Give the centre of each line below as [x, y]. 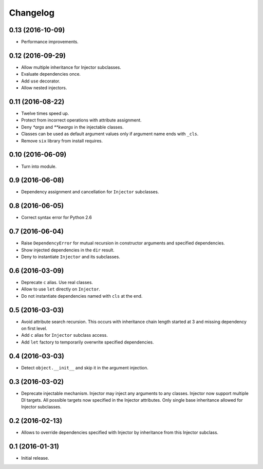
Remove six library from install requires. [62, 141]
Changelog [32, 13]
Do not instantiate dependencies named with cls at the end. [82, 296]
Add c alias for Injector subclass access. [65, 335]
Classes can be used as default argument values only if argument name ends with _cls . [110, 134]
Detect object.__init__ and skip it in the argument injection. [85, 367]
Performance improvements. [50, 42]
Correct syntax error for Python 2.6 [56, 218]
